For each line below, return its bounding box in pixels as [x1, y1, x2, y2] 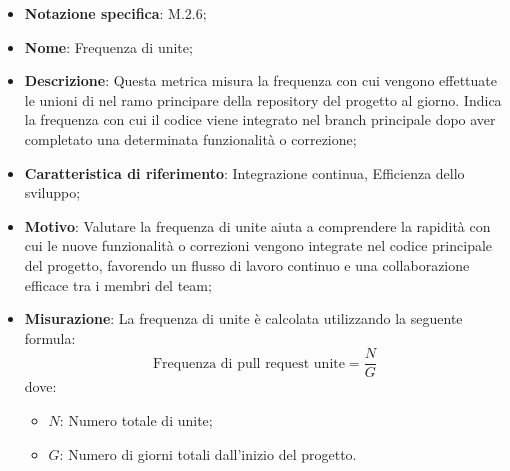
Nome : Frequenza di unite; [24, 36, 193, 57]
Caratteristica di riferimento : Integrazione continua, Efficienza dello [24, 162, 465, 183]
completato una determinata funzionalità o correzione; [24, 128, 357, 149]
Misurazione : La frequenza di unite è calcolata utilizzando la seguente [24, 308, 463, 329]
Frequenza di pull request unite [152, 356, 345, 371]
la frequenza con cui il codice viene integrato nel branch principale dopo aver [24, 109, 496, 130]
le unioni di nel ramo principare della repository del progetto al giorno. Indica [24, 89, 502, 110]
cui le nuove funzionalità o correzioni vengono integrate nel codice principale [24, 235, 493, 256]
